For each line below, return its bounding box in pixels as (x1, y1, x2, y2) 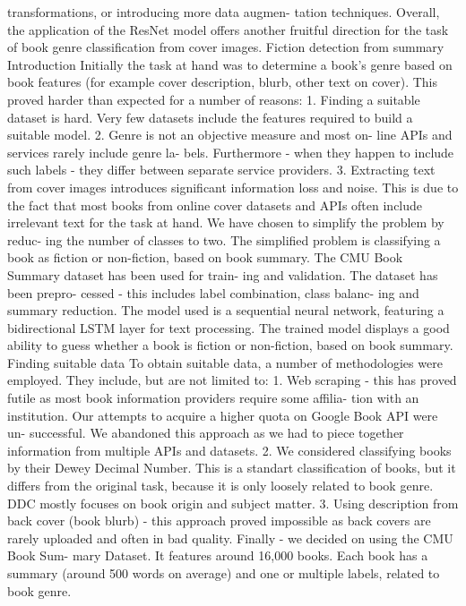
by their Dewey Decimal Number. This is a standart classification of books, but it (7, 458, 456, 477)
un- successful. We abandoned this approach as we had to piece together (7, 423, 404, 442)
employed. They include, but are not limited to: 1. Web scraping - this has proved (7, 371, 457, 389)
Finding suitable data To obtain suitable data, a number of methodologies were (7, 353, 443, 371)
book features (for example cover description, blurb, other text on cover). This (7, 73, 438, 91)
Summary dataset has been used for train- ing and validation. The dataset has (7, 265, 438, 284)
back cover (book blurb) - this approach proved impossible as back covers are (7, 511, 431, 530)
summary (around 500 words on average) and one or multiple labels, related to (7, 564, 440, 582)
